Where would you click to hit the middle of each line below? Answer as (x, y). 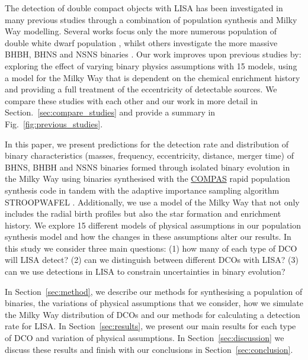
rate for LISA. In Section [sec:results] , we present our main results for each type (150, 326)
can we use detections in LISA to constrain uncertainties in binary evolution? (145, 271)
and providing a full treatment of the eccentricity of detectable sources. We (141, 89)
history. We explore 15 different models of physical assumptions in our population (153, 225)
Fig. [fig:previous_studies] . (54, 123)
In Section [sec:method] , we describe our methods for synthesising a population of (154, 291)
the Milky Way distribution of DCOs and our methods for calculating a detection (153, 314)
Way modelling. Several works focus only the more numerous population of (141, 31)
